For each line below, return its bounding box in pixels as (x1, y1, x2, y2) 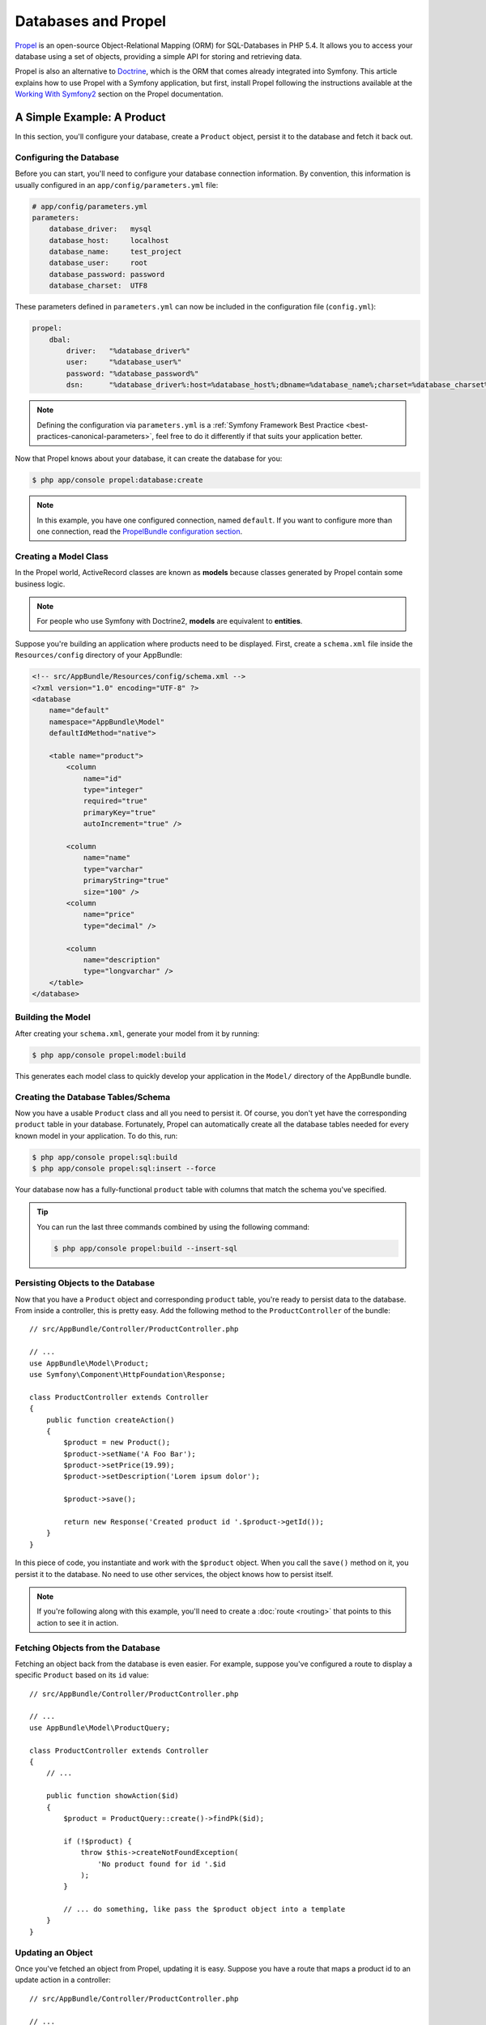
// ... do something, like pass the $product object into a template (63, 1904, 346, 1914)
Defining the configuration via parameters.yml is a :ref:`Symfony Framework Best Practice (36, 420, 344, 429)
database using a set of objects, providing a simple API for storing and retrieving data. (15, 51, 302, 61)
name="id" (83, 774, 122, 783)
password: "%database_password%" (66, 369, 199, 378)
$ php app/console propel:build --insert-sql (53, 1243, 238, 1253)
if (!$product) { (63, 1836, 133, 1846)
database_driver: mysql (49, 224, 152, 234)
